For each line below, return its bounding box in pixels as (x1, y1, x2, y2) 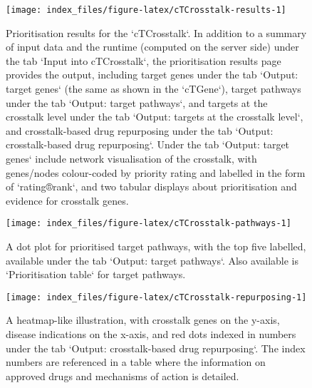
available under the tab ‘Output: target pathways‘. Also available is (6, 252, 298, 267)
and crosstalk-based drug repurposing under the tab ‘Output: (6, 123, 274, 138)
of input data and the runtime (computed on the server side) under (6, 39, 299, 54)
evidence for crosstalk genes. (6, 193, 129, 208)
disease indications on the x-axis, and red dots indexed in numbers (6, 327, 296, 342)
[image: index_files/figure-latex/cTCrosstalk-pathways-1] (6, 218, 291, 229)
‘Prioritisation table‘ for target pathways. (6, 267, 186, 282)
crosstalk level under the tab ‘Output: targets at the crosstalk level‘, (6, 109, 303, 124)
